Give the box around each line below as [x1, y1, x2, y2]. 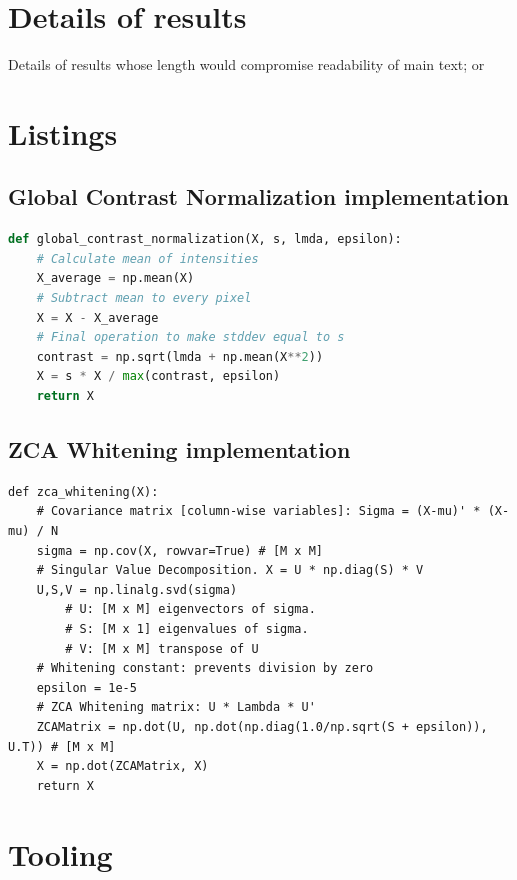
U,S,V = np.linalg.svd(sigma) [36, 582, 238, 597]
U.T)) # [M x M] [8, 739, 116, 754]
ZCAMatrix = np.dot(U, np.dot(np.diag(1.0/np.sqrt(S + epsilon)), [36, 719, 488, 734]
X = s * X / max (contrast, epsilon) [36, 369, 281, 384]
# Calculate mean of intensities [36, 251, 259, 266]
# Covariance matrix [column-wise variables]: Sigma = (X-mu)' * [36, 504, 481, 519]
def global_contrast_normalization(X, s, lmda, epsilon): [8, 232, 402, 247]
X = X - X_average [36, 310, 159, 325]
